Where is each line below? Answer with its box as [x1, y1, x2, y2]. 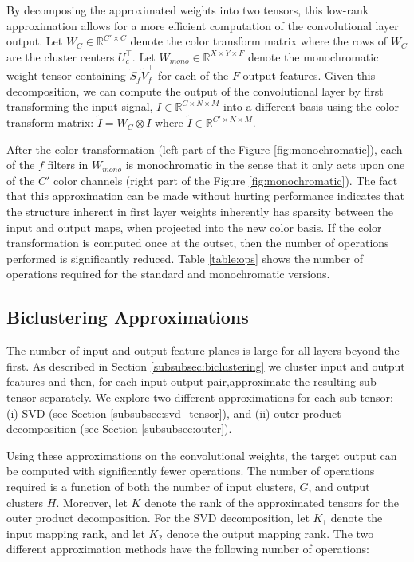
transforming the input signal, [6, 98, 153, 115]
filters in [47, 156, 89, 173]
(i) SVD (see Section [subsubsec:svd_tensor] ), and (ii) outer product [6, 404, 341, 421]
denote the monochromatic [248, 48, 379, 65]
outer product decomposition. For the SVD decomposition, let [6, 509, 310, 526]
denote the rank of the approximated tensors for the [144, 493, 399, 510]
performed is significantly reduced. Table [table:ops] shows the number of [6, 250, 364, 266]
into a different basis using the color [223, 98, 400, 115]
